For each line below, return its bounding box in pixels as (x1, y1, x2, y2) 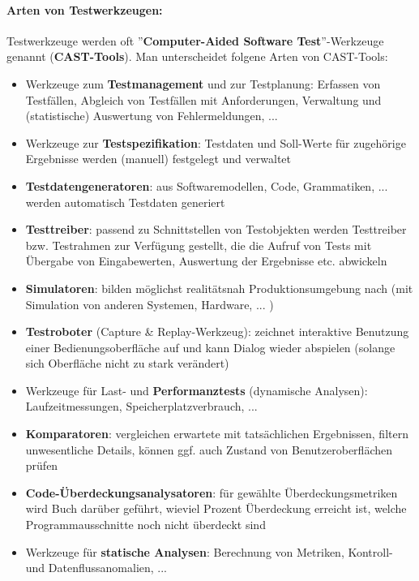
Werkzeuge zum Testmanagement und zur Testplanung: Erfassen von (25, 75, 381, 92)
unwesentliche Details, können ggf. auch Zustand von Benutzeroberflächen (25, 441, 392, 458)
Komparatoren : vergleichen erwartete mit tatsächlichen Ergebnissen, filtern (25, 425, 408, 442)
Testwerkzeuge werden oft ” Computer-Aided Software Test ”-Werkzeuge (6, 32, 384, 49)
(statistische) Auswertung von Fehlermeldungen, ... (25, 107, 278, 124)
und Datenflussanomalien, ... (25, 559, 168, 576)
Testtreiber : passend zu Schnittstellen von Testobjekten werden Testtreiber (25, 221, 407, 238)
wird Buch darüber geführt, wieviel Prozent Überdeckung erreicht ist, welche (25, 500, 407, 517)
